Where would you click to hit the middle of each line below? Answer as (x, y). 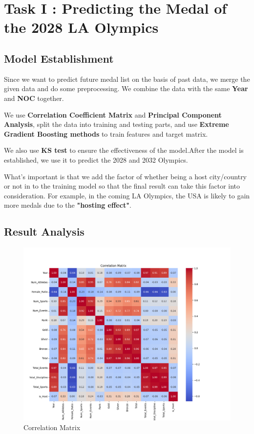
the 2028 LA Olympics (81, 27)
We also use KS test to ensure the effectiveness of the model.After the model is (124, 150)
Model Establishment (59, 58)
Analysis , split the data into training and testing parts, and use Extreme (116, 124)
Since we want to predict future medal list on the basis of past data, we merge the (127, 79)
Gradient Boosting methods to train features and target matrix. (106, 133)
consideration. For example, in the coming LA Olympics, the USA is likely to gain (127, 195)
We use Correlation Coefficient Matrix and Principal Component (113, 114)
